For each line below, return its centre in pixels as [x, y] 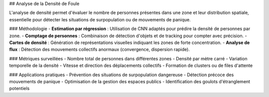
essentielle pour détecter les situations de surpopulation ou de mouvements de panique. [100, 19]
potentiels [19, 89]
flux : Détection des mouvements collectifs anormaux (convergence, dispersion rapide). [100, 49]
